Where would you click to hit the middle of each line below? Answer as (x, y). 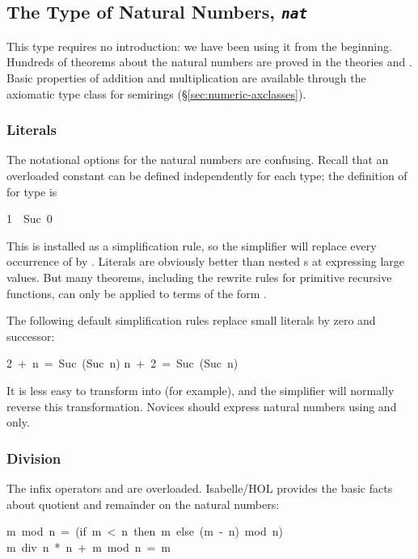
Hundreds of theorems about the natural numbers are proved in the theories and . (209, 62)
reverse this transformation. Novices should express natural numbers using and (202, 406)
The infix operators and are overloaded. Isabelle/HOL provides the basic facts (200, 488)
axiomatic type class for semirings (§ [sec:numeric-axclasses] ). (156, 93)
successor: (31, 336)
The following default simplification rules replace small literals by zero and (191, 320)
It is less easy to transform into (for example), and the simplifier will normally (201, 390)
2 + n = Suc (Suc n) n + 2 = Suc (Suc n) (122, 363)
